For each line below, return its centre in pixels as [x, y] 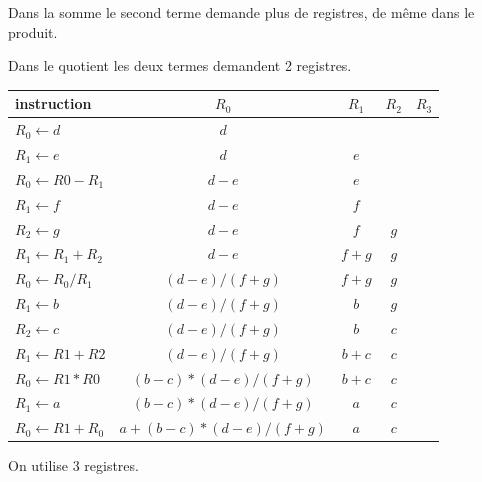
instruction [53, 103]
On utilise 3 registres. [73, 465]
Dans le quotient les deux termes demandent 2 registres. [180, 65]
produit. [33, 31]
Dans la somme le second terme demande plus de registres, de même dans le [241, 12]
